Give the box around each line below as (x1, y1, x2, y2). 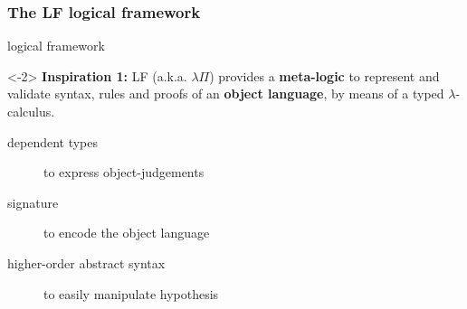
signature (7, 192, 59, 211)
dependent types (7, 132, 99, 151)
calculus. (7, 102, 55, 120)
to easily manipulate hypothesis (43, 284, 219, 303)
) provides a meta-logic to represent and (209, 66, 440, 85)
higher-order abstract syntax (7, 253, 166, 272)
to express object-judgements (43, 163, 205, 182)
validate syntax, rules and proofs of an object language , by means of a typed (7, 84, 444, 103)
